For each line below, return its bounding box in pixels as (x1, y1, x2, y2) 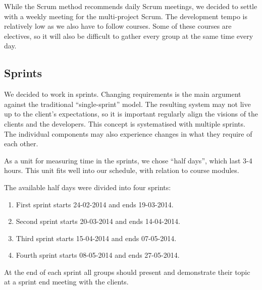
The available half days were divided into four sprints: (4, 182, 171, 192)
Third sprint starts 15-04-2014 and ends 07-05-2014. (16, 233, 177, 243)
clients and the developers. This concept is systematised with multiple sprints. (4, 118, 245, 129)
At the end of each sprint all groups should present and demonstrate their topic (4, 266, 250, 277)
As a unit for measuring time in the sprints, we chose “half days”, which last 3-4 (4, 155, 252, 165)
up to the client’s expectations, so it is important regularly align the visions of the (4, 108, 258, 119)
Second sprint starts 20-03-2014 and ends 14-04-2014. (16, 216, 180, 226)
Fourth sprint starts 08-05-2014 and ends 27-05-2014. (16, 250, 180, 260)
